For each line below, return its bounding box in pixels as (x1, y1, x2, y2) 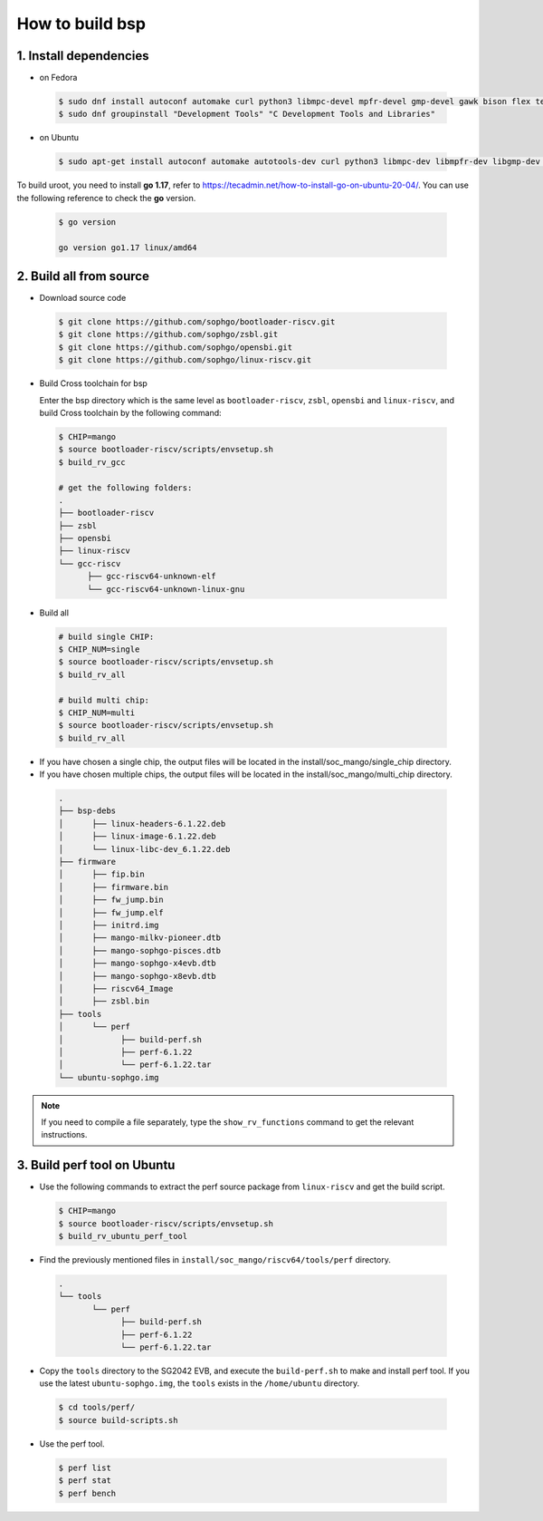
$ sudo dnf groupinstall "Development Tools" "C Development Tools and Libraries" (58, 109, 436, 120)
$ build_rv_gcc (58, 457, 126, 467)
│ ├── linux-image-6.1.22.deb (58, 831, 216, 842)
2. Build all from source (16, 268, 149, 284)
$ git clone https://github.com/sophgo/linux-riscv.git (58, 354, 312, 365)
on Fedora (39, 73, 78, 83)
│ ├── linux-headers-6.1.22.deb (58, 819, 226, 828)
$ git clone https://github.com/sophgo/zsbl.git (58, 329, 279, 340)
